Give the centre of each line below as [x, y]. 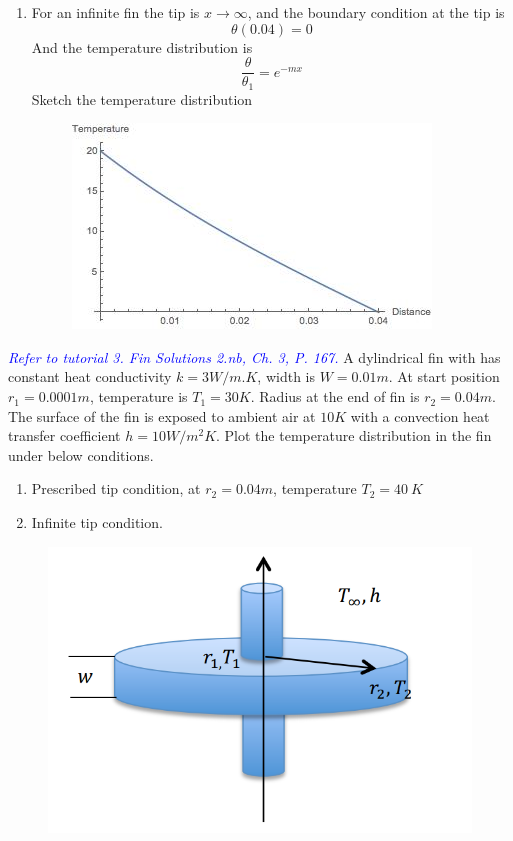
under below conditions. [81, 454]
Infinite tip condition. [97, 522]
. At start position [444, 376]
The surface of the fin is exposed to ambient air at [162, 415]
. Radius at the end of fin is [335, 396]
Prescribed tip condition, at [116, 488]
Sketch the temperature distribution [142, 98]
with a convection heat [420, 415]
